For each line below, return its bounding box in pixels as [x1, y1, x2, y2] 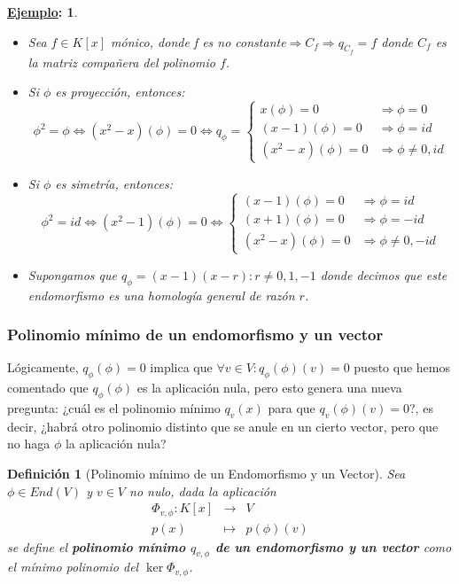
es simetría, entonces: [55, 174, 173, 192]
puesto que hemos [354, 358, 450, 377]
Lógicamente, [7, 358, 79, 377]
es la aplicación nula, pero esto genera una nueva [136, 378, 402, 397]
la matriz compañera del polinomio [27, 52, 215, 71]
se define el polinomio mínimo [7, 537, 186, 556]
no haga [7, 434, 51, 453]
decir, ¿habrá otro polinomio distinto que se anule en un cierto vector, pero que [7, 417, 439, 435]
